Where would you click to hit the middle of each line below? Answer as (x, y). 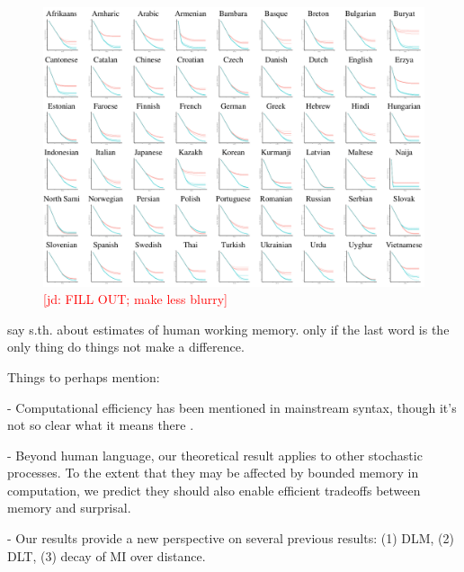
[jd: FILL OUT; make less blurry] (135, 299)
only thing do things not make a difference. (126, 347)
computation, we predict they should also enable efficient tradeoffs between (214, 490)
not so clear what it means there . (101, 425)
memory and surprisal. (69, 508)
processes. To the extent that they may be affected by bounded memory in (213, 473)
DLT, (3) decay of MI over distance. (107, 555)
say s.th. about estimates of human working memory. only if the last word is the (228, 329)
